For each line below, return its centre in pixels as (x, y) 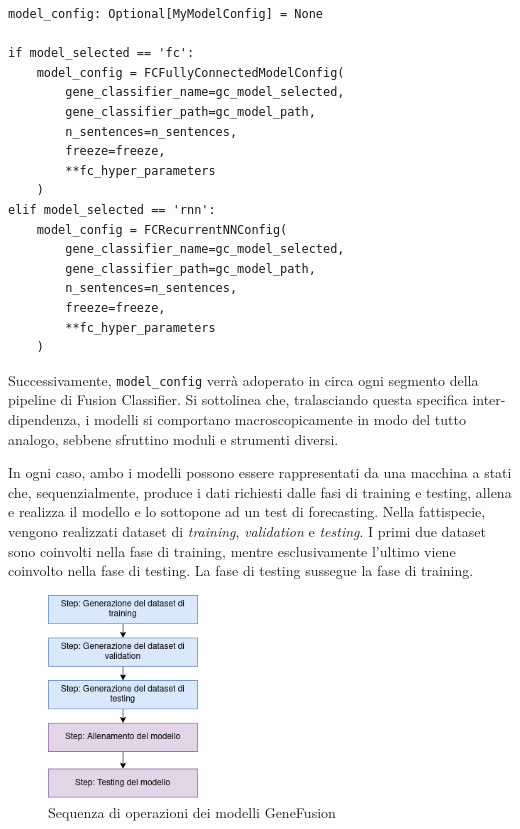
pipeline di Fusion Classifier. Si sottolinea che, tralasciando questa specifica (238, 399)
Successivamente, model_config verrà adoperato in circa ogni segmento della (243, 379)
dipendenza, (44, 418)
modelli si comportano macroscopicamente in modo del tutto (279, 418)
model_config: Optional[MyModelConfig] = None (165, 14)
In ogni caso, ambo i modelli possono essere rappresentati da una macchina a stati (260, 472)
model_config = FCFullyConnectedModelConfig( (190, 72)
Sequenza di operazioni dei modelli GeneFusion (192, 811)
